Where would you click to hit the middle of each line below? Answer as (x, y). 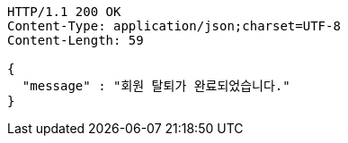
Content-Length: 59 (76, 40)
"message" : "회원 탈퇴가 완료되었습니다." (156, 86)
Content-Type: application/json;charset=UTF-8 (174, 26)
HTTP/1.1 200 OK (64, 12)
